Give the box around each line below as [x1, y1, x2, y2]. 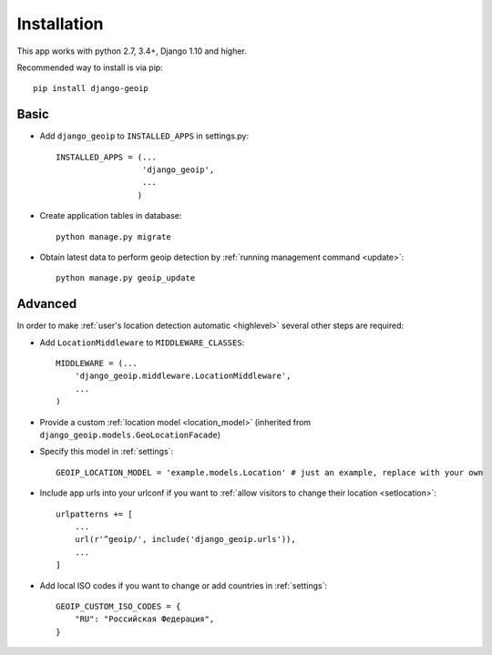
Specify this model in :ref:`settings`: [39, 446, 173, 457]
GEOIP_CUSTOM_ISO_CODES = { [56, 601, 181, 611]
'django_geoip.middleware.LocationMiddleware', [74, 371, 292, 382]
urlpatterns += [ [56, 508, 133, 519]
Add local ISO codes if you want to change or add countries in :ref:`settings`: [39, 579, 328, 591]
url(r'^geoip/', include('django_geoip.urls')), [74, 534, 296, 545]
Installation [16, 14, 104, 34]
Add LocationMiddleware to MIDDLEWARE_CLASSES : [39, 337, 245, 348]
